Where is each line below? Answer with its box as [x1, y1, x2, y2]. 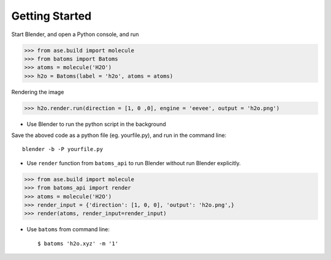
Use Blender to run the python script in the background [26, 120, 167, 128]
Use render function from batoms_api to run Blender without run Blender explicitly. [26, 159, 242, 166]
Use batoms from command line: [26, 226, 110, 233]
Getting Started [11, 9, 92, 23]
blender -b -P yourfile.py [22, 146, 104, 153]
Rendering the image [11, 88, 64, 95]
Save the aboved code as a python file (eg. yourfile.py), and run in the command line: [11, 132, 227, 139]
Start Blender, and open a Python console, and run [11, 31, 139, 38]
